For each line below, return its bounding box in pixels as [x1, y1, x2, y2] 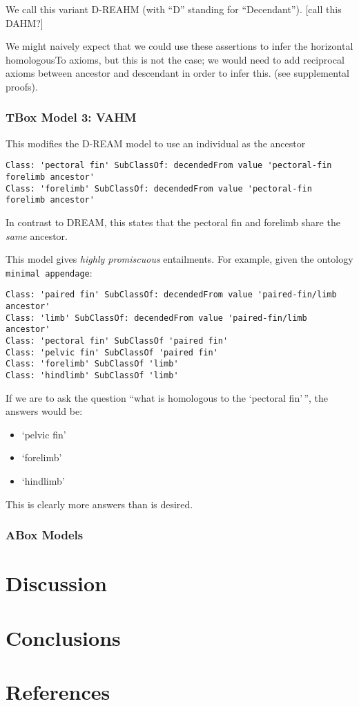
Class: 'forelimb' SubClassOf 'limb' [6, 359, 179, 369]
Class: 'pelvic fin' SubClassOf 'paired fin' [6, 347, 218, 357]
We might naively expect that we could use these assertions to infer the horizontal [6, 39, 353, 53]
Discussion [6, 569, 107, 597]
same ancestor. [6, 228, 68, 243]
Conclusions [6, 623, 121, 651]
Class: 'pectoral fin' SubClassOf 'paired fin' [6, 336, 229, 346]
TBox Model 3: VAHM [6, 109, 137, 126]
